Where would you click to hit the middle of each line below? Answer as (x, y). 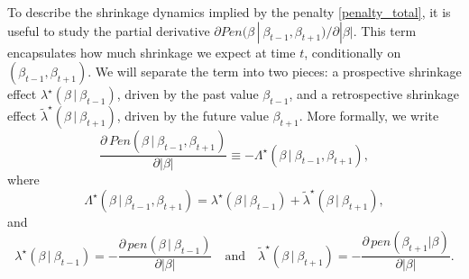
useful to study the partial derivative (109, 30)
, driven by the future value (193, 116)
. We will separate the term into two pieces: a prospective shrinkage (275, 72)
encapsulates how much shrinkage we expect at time (152, 52)
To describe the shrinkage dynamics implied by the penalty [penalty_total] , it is (229, 12)
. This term (385, 30)
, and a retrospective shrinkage (374, 94)
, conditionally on (353, 52)
